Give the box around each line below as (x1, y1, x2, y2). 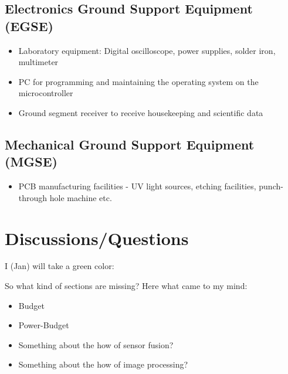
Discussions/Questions (5, 226, 189, 250)
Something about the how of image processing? (18, 358, 188, 370)
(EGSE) (5, 16, 53, 35)
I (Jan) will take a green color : (5, 260, 114, 272)
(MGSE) (5, 152, 57, 171)
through (18, 191, 48, 203)
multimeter (18, 56, 59, 68)
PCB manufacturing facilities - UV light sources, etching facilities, (18, 180, 256, 192)
